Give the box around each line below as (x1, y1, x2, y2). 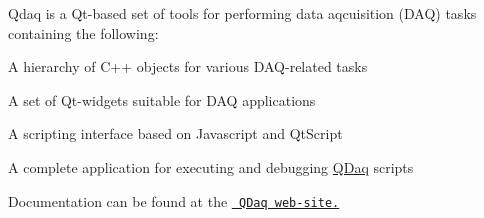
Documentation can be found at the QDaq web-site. (8, 190, 340, 211)
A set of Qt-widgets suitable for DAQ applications (8, 89, 316, 110)
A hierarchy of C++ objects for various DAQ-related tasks (8, 56, 368, 77)
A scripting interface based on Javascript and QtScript (8, 123, 343, 144)
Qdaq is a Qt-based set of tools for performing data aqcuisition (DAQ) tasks (8, 3, 477, 23)
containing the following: (8, 22, 159, 43)
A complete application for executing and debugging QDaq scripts (8, 156, 414, 177)
